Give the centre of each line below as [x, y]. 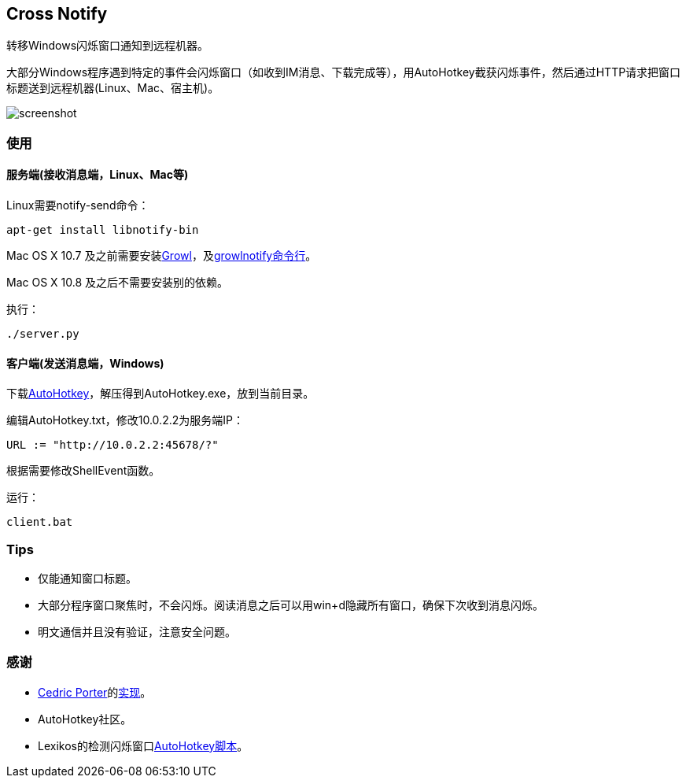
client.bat [40, 522]
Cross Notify [57, 14]
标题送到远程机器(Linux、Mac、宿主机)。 [113, 88]
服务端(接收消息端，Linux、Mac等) [98, 175]
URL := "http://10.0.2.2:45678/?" [112, 445]
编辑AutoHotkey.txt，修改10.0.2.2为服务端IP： [125, 420]
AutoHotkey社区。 [85, 719]
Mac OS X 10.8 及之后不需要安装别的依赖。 [118, 283]
